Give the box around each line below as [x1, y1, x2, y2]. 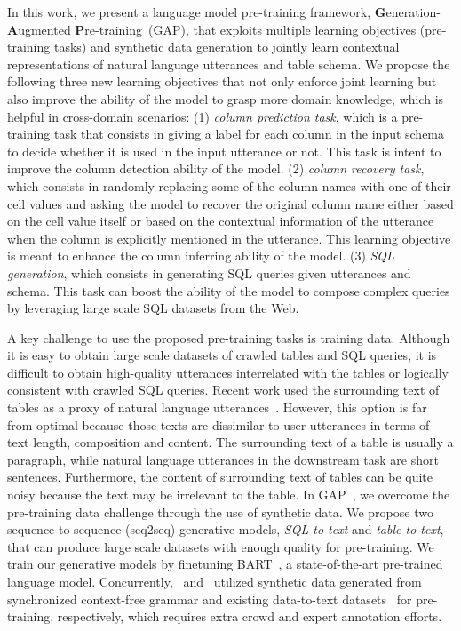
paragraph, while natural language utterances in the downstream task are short [7, 450, 439, 468]
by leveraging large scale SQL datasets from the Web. [7, 299, 299, 317]
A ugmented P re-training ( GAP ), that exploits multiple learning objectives [7, 20, 417, 38]
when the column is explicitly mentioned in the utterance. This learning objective [7, 228, 451, 247]
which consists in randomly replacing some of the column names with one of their [7, 176, 451, 195]
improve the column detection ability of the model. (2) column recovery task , [7, 159, 425, 178]
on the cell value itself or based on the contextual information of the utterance [7, 212, 434, 230]
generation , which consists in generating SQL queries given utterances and [7, 263, 411, 282]
